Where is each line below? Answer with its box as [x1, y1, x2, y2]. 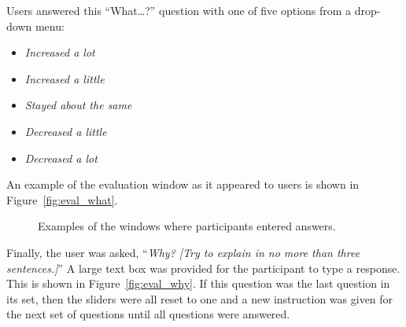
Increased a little [24, 70, 105, 86]
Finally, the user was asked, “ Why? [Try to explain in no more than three [6, 244, 360, 260]
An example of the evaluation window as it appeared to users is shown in [6, 176, 360, 193]
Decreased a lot [24, 149, 98, 166]
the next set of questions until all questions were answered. [6, 306, 290, 322]
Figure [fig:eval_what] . [6, 191, 118, 208]
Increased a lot [24, 44, 95, 61]
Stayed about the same [24, 97, 132, 113]
